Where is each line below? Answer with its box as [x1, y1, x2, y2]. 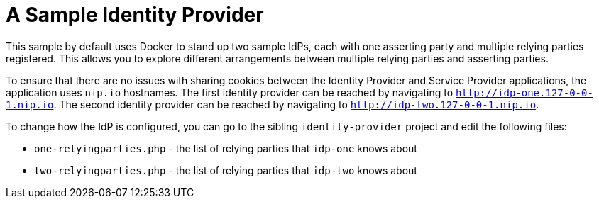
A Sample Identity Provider [6, 3, 264, 27]
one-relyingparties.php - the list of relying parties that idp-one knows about [34, 142, 417, 154]
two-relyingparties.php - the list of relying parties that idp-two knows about [34, 164, 417, 176]
